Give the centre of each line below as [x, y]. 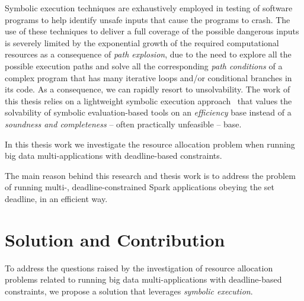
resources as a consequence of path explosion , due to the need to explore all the [148, 54]
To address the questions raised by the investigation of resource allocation [139, 268]
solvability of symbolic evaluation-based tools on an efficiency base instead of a [148, 112]
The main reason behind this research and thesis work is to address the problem [150, 175]
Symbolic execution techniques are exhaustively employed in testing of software [149, 8]
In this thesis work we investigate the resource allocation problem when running [150, 144]
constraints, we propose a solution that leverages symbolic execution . [129, 291]
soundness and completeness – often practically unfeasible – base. [123, 124]
